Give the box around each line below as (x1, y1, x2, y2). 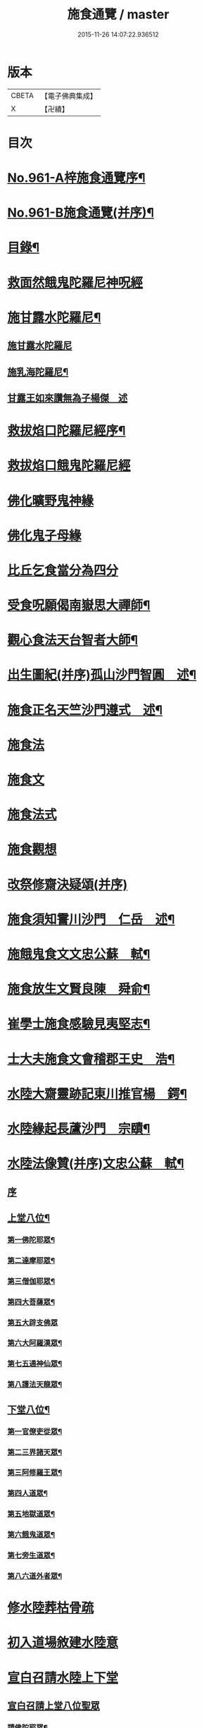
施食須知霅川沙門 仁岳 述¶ (7, 911, 175, 927)
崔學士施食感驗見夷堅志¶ (7, 1016, 151, 1032)
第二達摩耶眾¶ (7, 1256, 55, 1266)
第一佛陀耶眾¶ (7, 1234, 55, 1244)
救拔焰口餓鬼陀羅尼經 (7, 458, 132, 474)
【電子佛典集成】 (40, 91, 97, 101)
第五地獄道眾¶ (7, 1509, 55, 1519)
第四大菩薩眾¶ (7, 1297, 55, 1306)
